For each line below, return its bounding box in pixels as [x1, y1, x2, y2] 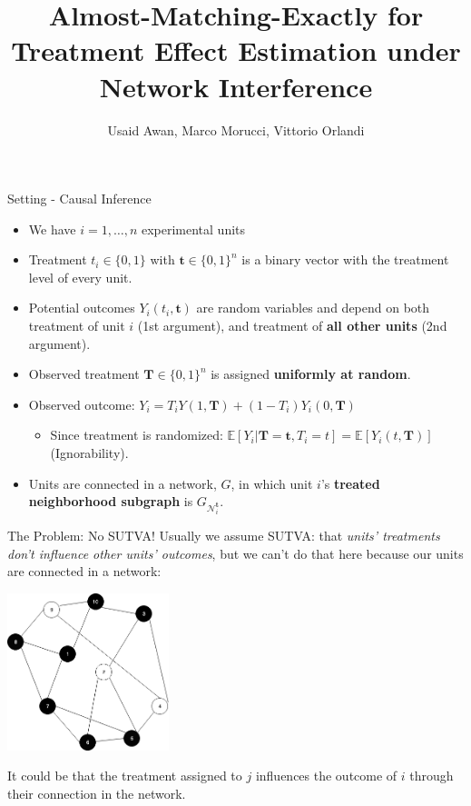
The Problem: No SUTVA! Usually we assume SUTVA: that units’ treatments [7, 525, 440, 544]
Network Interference [99, 67, 373, 104]
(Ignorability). [50, 443, 129, 463]
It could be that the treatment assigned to [7, 766, 242, 785]
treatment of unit [28, 316, 125, 335]
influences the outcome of [255, 766, 397, 785]
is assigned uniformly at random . [211, 364, 411, 383]
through [409, 766, 454, 785]
